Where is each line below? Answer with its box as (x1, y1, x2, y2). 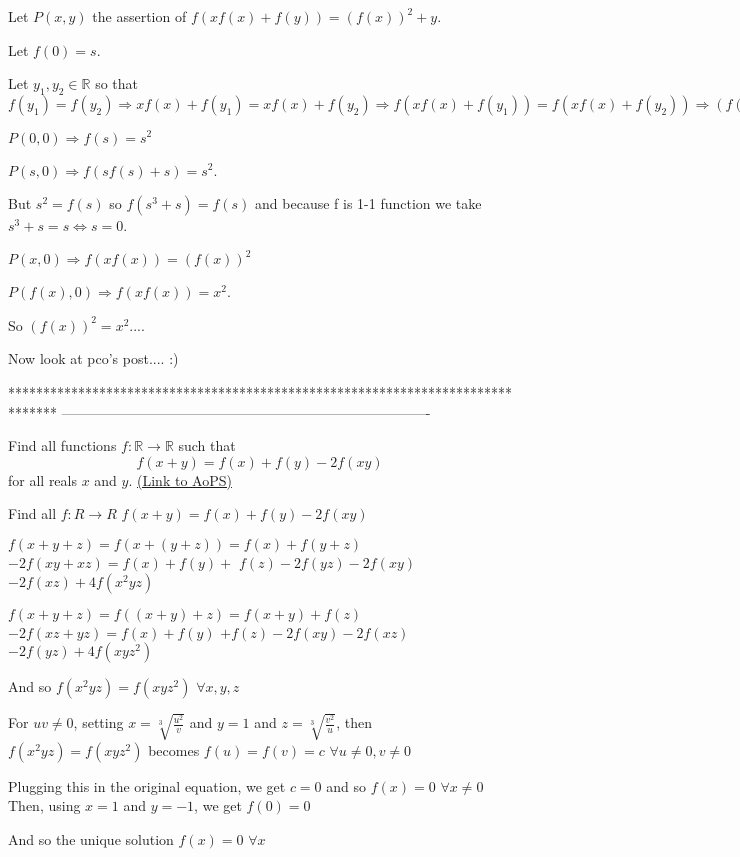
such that (178, 435, 236, 456)
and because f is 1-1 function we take (255, 193, 482, 214)
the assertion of (92, 6, 187, 26)
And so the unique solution (8, 828, 174, 849)
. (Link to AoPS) (128, 469, 232, 490)
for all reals (8, 469, 77, 490)
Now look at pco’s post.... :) (8, 348, 179, 369)
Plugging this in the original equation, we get (8, 775, 286, 796)
